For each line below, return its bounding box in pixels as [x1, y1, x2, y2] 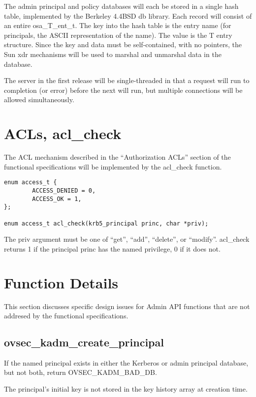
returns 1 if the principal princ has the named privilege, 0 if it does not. [4, 243, 221, 254]
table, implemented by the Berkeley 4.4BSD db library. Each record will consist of [4, 10, 252, 21]
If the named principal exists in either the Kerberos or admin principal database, [4, 357, 249, 368]
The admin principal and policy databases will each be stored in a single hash [4, 1, 239, 11]
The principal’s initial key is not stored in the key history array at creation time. [4, 384, 248, 394]
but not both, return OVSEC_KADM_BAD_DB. [4, 367, 157, 377]
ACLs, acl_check [4, 123, 122, 143]
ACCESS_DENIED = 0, [32, 187, 96, 194]
